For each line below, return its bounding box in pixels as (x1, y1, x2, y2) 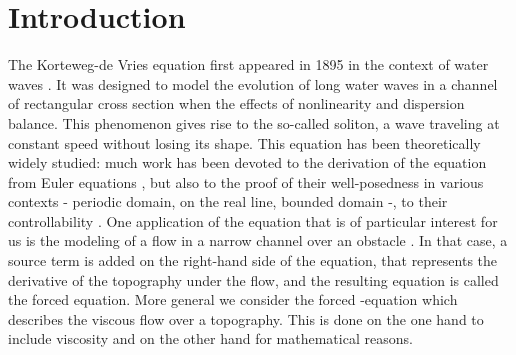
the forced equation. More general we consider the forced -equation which (8, 289, 458, 310)
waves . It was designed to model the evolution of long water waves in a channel (8, 73, 498, 94)
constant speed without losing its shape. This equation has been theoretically (8, 132, 481, 153)
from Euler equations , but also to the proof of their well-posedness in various (8, 171, 484, 192)
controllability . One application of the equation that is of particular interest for (8, 210, 498, 231)
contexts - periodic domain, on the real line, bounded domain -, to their (8, 191, 448, 212)
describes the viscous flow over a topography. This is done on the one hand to (8, 308, 484, 329)
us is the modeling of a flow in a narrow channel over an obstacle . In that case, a (8, 230, 508, 251)
